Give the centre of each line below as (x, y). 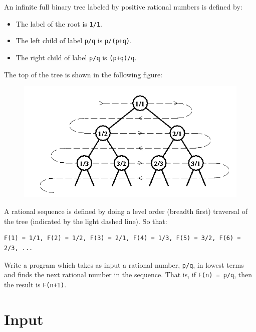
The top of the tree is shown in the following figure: (83, 74)
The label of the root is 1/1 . (59, 23)
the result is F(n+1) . (35, 284)
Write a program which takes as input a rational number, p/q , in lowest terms (124, 264)
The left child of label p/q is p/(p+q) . (74, 40)
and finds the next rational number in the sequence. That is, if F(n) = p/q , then (128, 274)
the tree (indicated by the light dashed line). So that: (86, 221)
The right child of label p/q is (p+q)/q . (76, 57)
